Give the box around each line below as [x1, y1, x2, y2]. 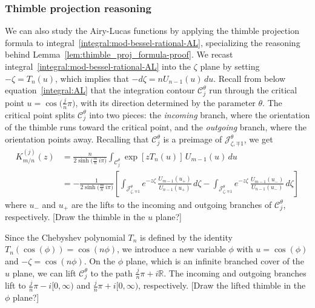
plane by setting [200, 60, 260, 72]
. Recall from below [213, 72, 286, 84]
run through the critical [209, 84, 297, 96]
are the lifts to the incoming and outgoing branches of [71, 198, 272, 210]
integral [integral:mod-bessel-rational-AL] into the [5, 60, 191, 72]
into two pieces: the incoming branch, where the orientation [89, 108, 310, 121]
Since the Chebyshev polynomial [5, 230, 125, 243]
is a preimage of [163, 133, 222, 146]
